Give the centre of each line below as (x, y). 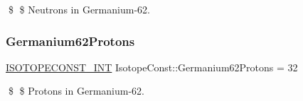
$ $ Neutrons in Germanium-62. (79, 9)
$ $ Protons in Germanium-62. (76, 91)
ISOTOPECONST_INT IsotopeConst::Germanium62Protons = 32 (152, 67)
